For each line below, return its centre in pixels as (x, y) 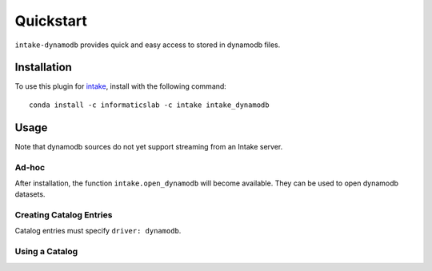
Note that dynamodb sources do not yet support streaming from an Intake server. (149, 146)
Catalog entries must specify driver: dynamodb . (98, 231)
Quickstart (51, 21)
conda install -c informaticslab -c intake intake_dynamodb (149, 105)
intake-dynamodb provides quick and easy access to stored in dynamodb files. (148, 45)
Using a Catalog (46, 252)
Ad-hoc (30, 167)
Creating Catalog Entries (64, 215)
